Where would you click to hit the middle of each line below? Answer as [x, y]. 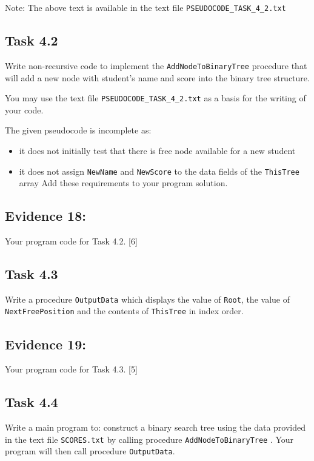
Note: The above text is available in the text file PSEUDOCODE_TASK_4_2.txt [145, 7]
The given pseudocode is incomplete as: [78, 130]
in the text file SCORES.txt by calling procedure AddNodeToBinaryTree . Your [149, 439]
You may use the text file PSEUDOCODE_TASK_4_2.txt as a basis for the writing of [155, 98]
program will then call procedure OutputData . [90, 451]
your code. [24, 109]
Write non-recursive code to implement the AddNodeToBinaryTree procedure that [156, 65]
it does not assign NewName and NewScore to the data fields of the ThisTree [159, 171]
